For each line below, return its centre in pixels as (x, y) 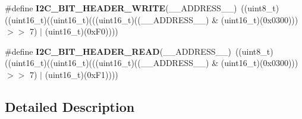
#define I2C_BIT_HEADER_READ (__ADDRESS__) (118, 51)
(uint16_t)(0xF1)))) (81, 74)
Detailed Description (70, 106)
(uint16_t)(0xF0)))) (81, 31)
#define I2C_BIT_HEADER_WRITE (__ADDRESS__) (121, 8)
